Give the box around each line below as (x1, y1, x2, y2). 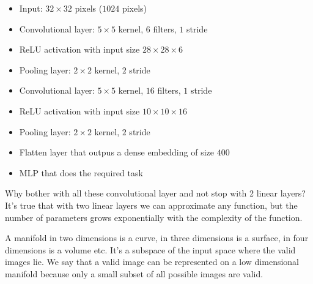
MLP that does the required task (19, 166, 143, 179)
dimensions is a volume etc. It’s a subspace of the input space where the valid (5, 243, 296, 256)
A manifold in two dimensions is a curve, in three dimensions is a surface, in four (5, 231, 309, 244)
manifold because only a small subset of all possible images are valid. (5, 267, 263, 280)
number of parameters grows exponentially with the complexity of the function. (5, 211, 303, 223)
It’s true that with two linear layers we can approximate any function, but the (5, 198, 298, 211)
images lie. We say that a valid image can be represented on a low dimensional (5, 255, 299, 268)
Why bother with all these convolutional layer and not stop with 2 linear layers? (5, 187, 306, 200)
